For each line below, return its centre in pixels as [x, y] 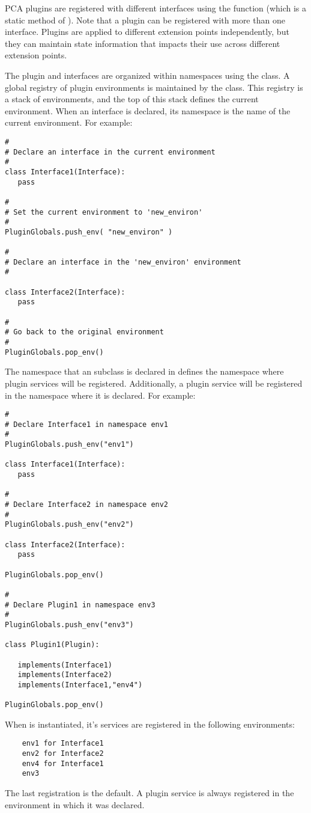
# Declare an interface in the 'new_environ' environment [123, 262]
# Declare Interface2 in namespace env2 [87, 505]
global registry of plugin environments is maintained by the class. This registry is [154, 87]
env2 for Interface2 [63, 754]
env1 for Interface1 [63, 744]
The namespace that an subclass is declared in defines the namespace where [144, 371]
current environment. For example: [69, 122]
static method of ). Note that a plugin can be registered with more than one [145, 20]
